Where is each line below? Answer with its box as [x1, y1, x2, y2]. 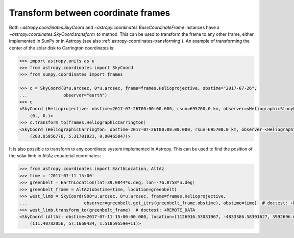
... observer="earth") [19, 92, 108, 98]
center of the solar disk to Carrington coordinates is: [9, 45, 115, 51]
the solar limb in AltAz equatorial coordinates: [9, 153, 101, 159]
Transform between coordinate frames [9, 7, 171, 18]
